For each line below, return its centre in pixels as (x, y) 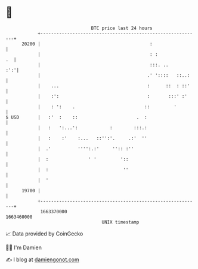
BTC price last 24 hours (122, 28)
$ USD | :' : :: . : (76, 117)
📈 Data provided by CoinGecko (44, 234)
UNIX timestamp (120, 222)
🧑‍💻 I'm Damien (24, 247)
